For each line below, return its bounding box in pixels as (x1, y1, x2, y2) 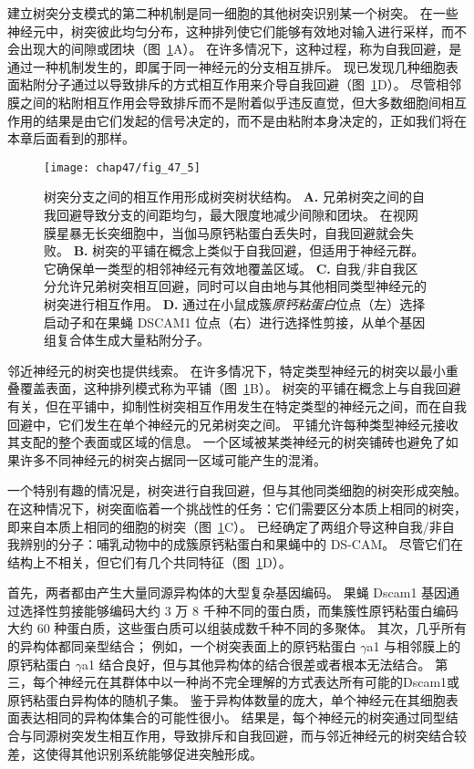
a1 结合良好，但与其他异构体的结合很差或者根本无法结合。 (81, 654, 431, 673)
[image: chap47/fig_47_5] (44, 161, 201, 174)
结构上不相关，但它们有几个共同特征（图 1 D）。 (7, 552, 292, 571)
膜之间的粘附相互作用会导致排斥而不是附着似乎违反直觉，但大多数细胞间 (7, 92, 441, 111)
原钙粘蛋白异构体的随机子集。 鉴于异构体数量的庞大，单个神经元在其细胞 (7, 690, 446, 709)
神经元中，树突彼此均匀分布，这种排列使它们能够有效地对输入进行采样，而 (7, 21, 454, 40)
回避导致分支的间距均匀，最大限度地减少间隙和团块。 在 (56, 205, 393, 223)
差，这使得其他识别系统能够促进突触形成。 (7, 743, 263, 763)
